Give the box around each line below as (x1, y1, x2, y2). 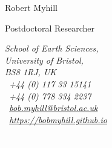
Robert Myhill (5, 1, 58, 13)
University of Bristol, (5, 53, 84, 66)
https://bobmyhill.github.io (9, 113, 107, 126)
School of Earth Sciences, (5, 42, 99, 55)
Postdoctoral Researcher (5, 21, 95, 34)
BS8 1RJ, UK (5, 66, 57, 78)
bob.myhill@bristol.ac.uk (9, 101, 98, 114)
